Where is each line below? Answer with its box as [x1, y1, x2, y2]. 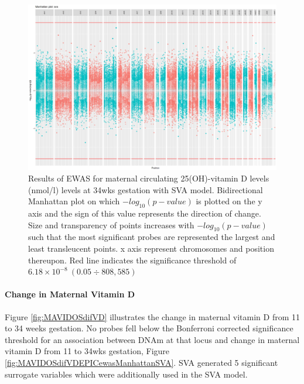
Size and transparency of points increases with [28, 218, 194, 231]
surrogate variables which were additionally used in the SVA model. [5, 368, 248, 380]
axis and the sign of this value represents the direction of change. [28, 207, 261, 219]
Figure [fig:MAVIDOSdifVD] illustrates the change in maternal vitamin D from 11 [5, 310, 300, 323]
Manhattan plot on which [28, 195, 120, 207]
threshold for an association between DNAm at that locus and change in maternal [5, 333, 300, 345]
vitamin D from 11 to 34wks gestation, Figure [5, 345, 170, 357]
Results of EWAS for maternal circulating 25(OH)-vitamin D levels [28, 172, 269, 184]
